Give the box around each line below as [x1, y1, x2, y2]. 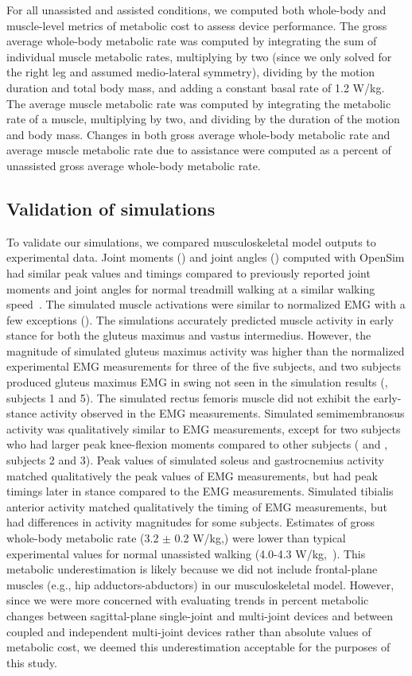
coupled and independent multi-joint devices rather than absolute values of [6, 623, 371, 639]
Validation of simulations [6, 196, 216, 220]
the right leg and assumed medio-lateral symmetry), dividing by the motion [6, 64, 375, 80]
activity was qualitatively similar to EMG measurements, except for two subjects [6, 420, 401, 437]
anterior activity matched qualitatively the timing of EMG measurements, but [6, 498, 387, 515]
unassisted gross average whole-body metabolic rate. [6, 157, 261, 173]
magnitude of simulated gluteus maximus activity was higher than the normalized [6, 342, 405, 359]
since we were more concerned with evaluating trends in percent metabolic [6, 592, 369, 608]
